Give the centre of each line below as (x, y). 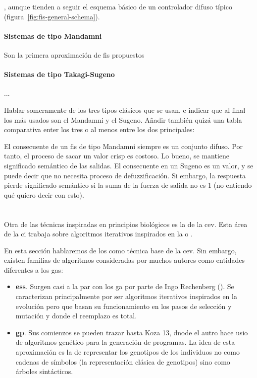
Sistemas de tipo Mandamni (53, 36)
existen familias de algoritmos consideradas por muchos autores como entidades (125, 260)
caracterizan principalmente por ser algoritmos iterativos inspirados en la (126, 296)
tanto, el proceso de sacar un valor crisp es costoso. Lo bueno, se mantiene (117, 156)
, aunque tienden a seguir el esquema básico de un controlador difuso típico (118, 6)
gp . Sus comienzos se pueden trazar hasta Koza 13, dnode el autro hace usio (132, 332)
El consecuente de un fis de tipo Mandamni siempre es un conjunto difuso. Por (123, 146)
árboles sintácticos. (44, 371)
